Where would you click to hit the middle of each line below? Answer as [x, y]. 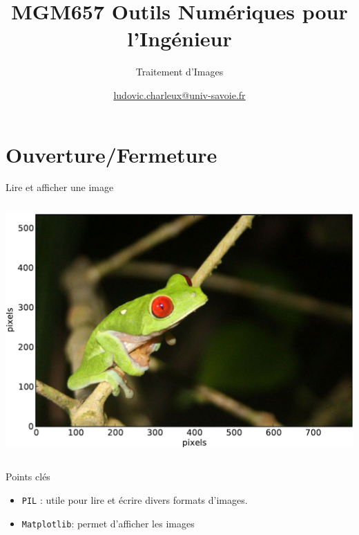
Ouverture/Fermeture [111, 154]
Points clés [28, 477]
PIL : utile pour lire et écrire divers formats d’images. [135, 499]
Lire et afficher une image [60, 187]
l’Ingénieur [179, 38]
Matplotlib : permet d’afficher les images [108, 523]
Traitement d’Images [179, 72]
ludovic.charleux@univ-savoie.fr [179, 94]
